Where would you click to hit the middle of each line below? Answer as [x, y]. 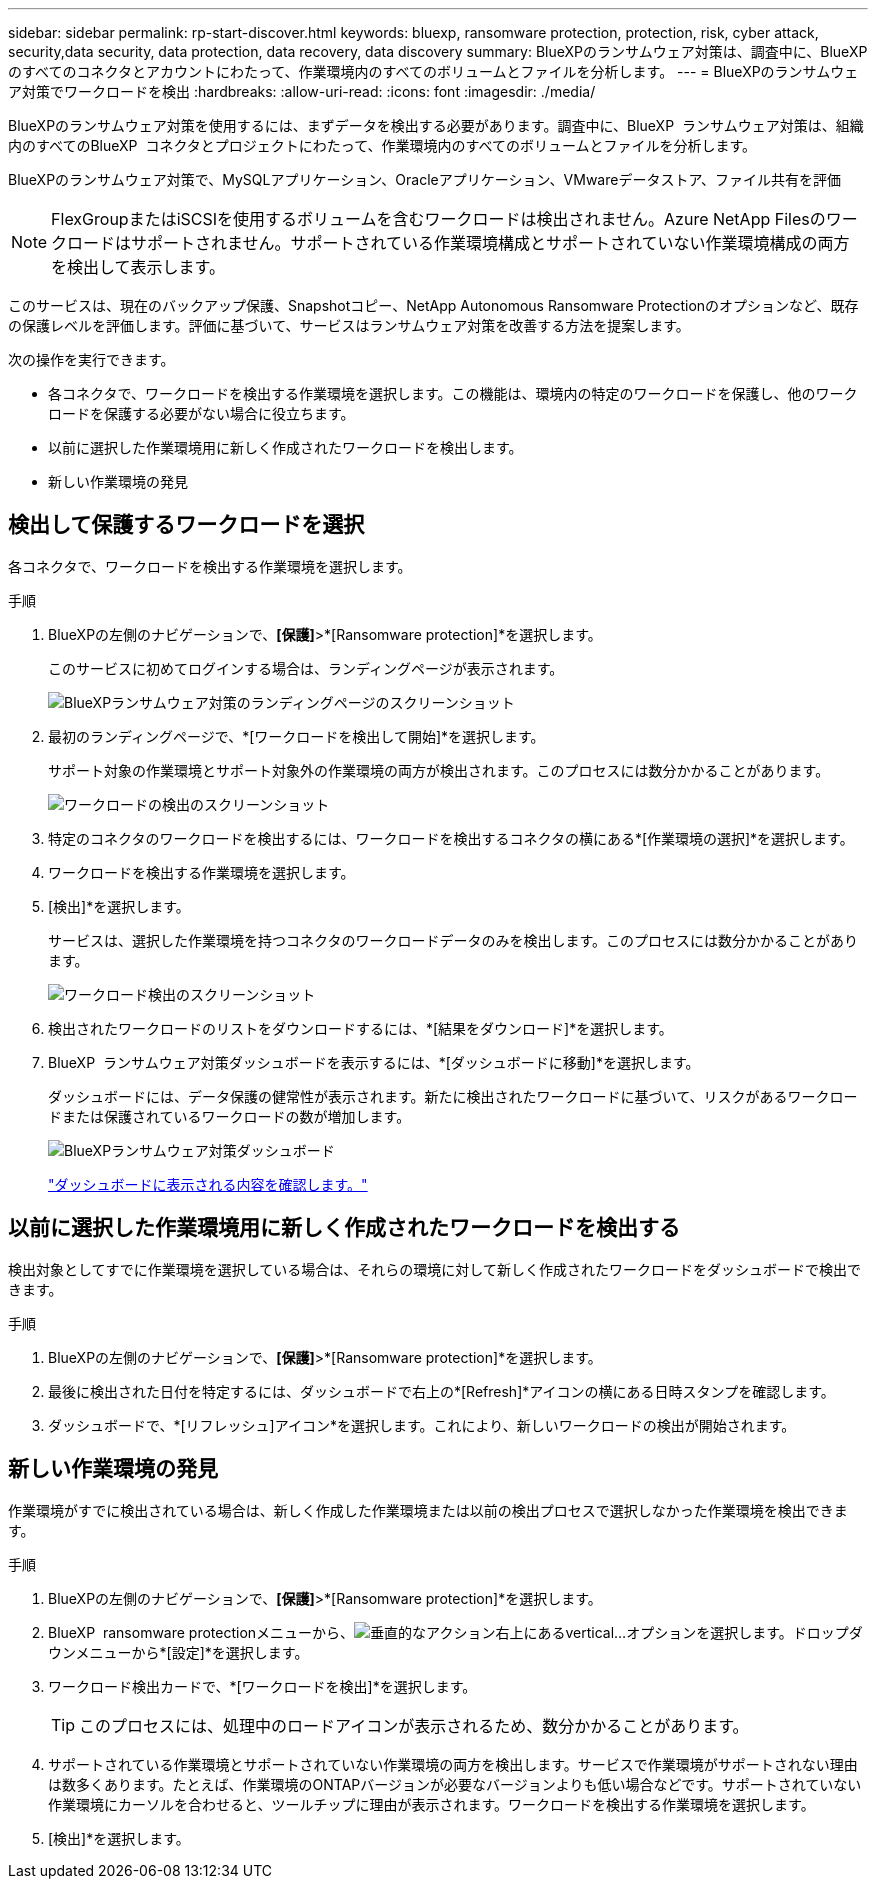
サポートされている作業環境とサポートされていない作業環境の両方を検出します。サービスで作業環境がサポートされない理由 [453, 1764]
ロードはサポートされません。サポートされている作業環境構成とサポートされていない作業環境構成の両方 [458, 243]
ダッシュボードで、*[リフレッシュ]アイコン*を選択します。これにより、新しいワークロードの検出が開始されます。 [422, 1425]
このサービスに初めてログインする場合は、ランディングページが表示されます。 [306, 668]
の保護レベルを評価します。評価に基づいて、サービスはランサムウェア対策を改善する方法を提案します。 [349, 325]
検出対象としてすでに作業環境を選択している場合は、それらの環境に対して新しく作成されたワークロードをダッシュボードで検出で [434, 1269]
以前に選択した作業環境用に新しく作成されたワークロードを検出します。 [285, 447]
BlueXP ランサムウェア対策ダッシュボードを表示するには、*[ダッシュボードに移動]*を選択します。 [374, 1062]
